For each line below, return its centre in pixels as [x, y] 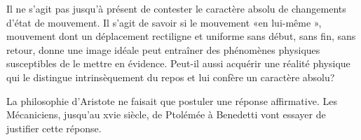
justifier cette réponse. [54, 128]
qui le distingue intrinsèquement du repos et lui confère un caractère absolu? [171, 77]
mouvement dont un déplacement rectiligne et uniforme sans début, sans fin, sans [181, 36]
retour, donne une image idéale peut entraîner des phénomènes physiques [163, 49]
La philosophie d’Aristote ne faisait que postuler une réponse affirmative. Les [172, 100]
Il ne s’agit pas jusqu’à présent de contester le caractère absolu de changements [176, 8]
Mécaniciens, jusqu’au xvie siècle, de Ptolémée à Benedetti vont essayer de [166, 114]
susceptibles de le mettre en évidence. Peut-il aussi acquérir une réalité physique [178, 63]
